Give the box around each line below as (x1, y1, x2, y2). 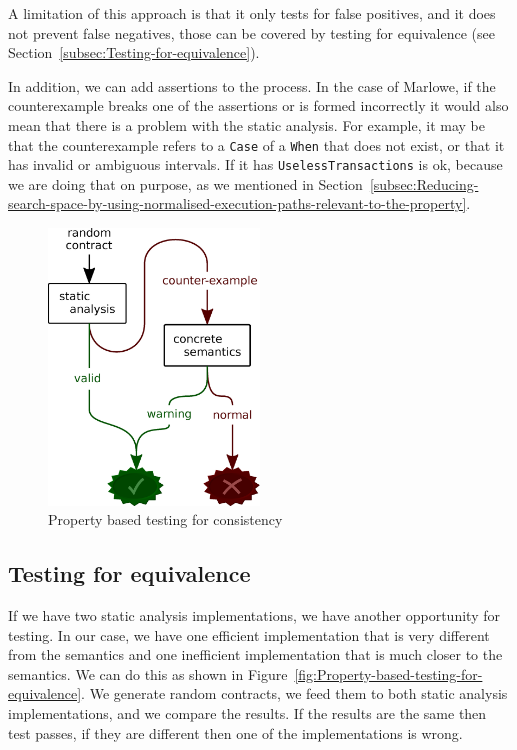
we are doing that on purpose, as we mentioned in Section (8, 173, 363, 194)
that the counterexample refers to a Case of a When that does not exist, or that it (8, 134, 505, 155)
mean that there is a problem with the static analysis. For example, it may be (8, 114, 485, 135)
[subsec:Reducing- (369, 173, 479, 194)
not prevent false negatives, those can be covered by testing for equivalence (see (8, 22, 495, 43)
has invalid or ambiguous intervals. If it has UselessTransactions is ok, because (8, 154, 503, 175)
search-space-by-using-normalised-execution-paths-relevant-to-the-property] (8, 193, 467, 214)
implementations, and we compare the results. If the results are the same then (8, 703, 487, 724)
